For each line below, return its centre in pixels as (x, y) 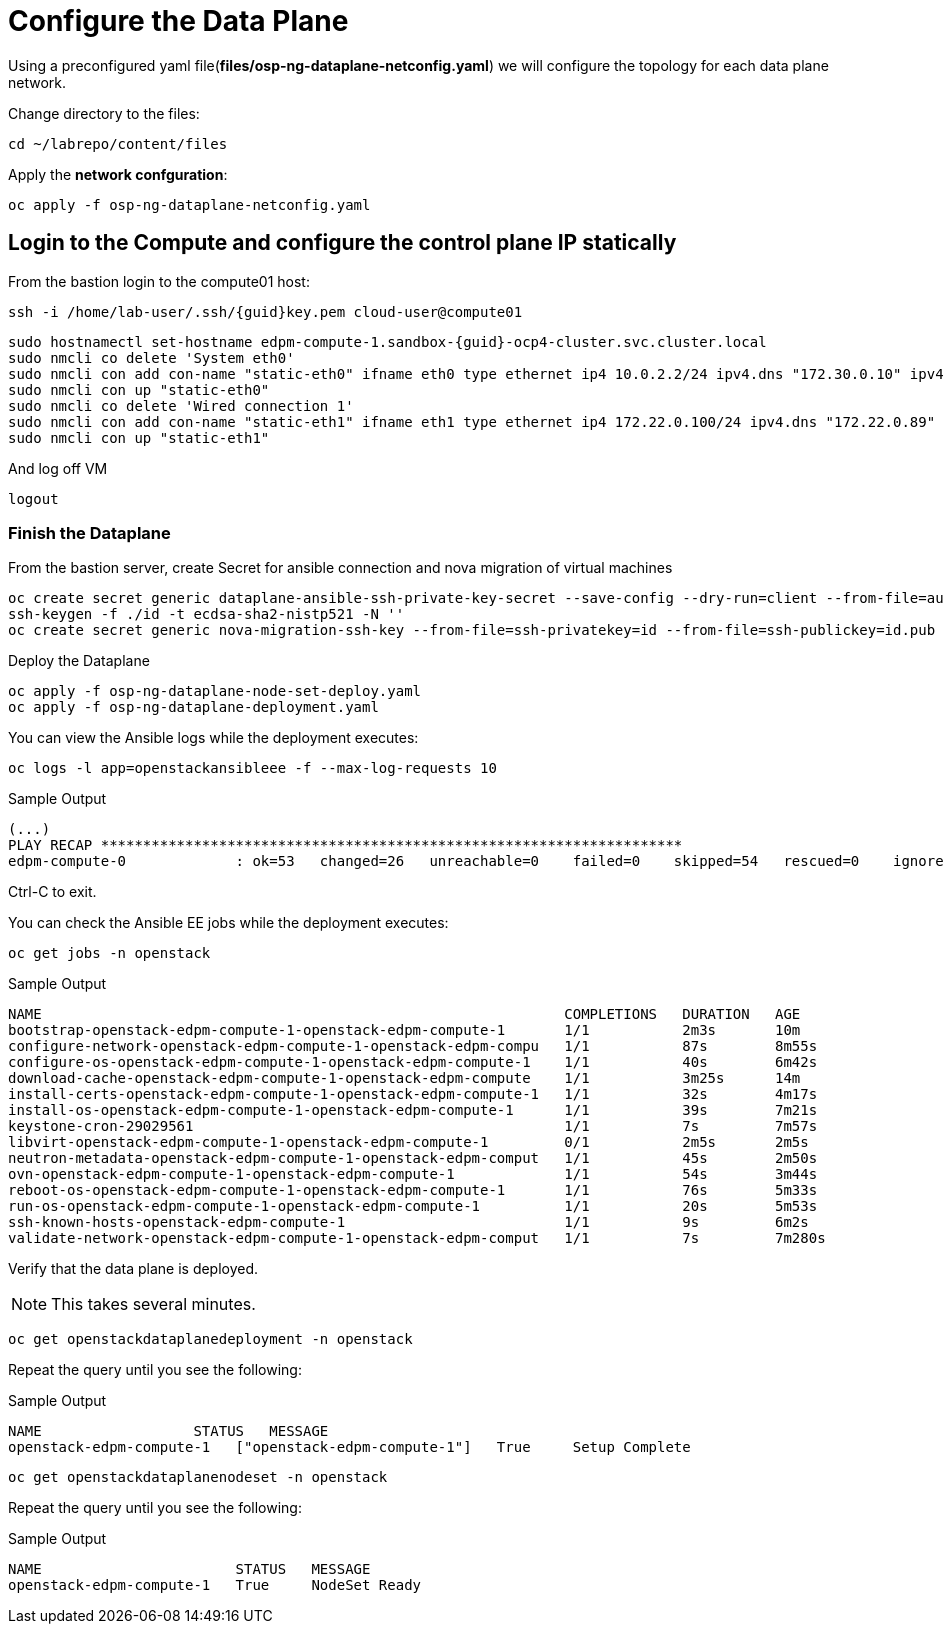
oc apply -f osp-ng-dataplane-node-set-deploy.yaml (215, 691)
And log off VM (58, 468)
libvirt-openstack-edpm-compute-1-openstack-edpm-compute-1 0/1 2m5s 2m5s (408, 1142)
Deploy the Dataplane (79, 661)
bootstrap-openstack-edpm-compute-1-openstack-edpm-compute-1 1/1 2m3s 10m (404, 1030)
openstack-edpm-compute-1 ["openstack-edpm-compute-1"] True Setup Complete (349, 1447)
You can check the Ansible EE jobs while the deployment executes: (228, 923)
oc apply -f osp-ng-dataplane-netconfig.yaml (189, 204)
